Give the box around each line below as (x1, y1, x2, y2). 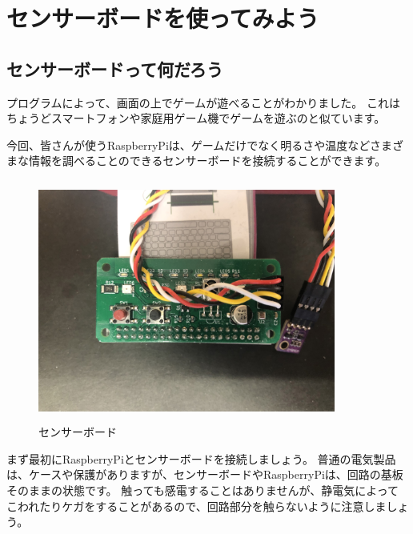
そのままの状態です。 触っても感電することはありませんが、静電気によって (6, 481, 399, 498)
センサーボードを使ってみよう (6, 2, 319, 34)
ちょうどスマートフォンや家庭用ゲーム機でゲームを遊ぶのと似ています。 (6, 110, 386, 126)
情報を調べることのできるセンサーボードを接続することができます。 (28, 152, 387, 169)
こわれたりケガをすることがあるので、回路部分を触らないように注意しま (6, 497, 387, 514)
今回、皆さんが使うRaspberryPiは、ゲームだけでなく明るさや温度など (6, 136, 370, 153)
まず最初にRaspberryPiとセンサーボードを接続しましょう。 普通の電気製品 (6, 450, 396, 467)
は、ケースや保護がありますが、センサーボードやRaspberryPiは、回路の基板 (6, 466, 403, 483)
